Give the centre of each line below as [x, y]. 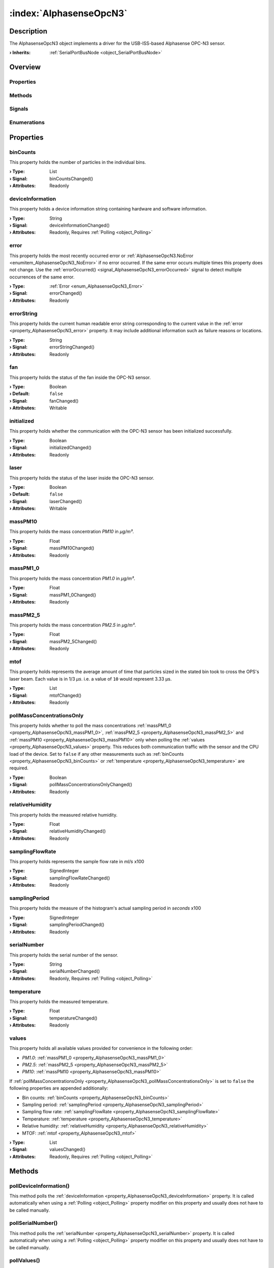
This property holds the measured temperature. [59, 1001]
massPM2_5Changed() [73, 641]
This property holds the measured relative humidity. [63, 815]
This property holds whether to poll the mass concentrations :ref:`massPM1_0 [90, 726]
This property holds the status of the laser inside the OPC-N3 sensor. [82, 478]
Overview [25, 67]
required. [19, 768]
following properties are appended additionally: [59, 1088]
